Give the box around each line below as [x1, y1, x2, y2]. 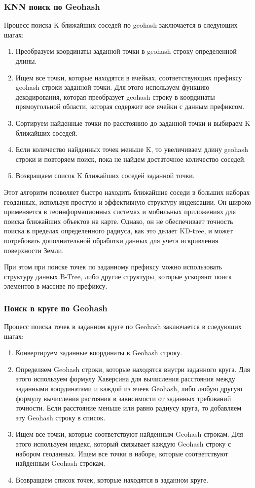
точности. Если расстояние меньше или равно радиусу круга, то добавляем [15, 403, 241, 413]
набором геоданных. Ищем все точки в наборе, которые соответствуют [15, 448, 228, 458]
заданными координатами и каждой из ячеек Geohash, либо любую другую [15, 383, 243, 394]
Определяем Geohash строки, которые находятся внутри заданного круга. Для [15, 364, 251, 374]
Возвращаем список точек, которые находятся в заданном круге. [15, 474, 209, 485]
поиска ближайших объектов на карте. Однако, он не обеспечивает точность [4, 216, 233, 226]
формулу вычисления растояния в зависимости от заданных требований [15, 393, 231, 403]
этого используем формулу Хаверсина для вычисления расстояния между [15, 374, 235, 384]
